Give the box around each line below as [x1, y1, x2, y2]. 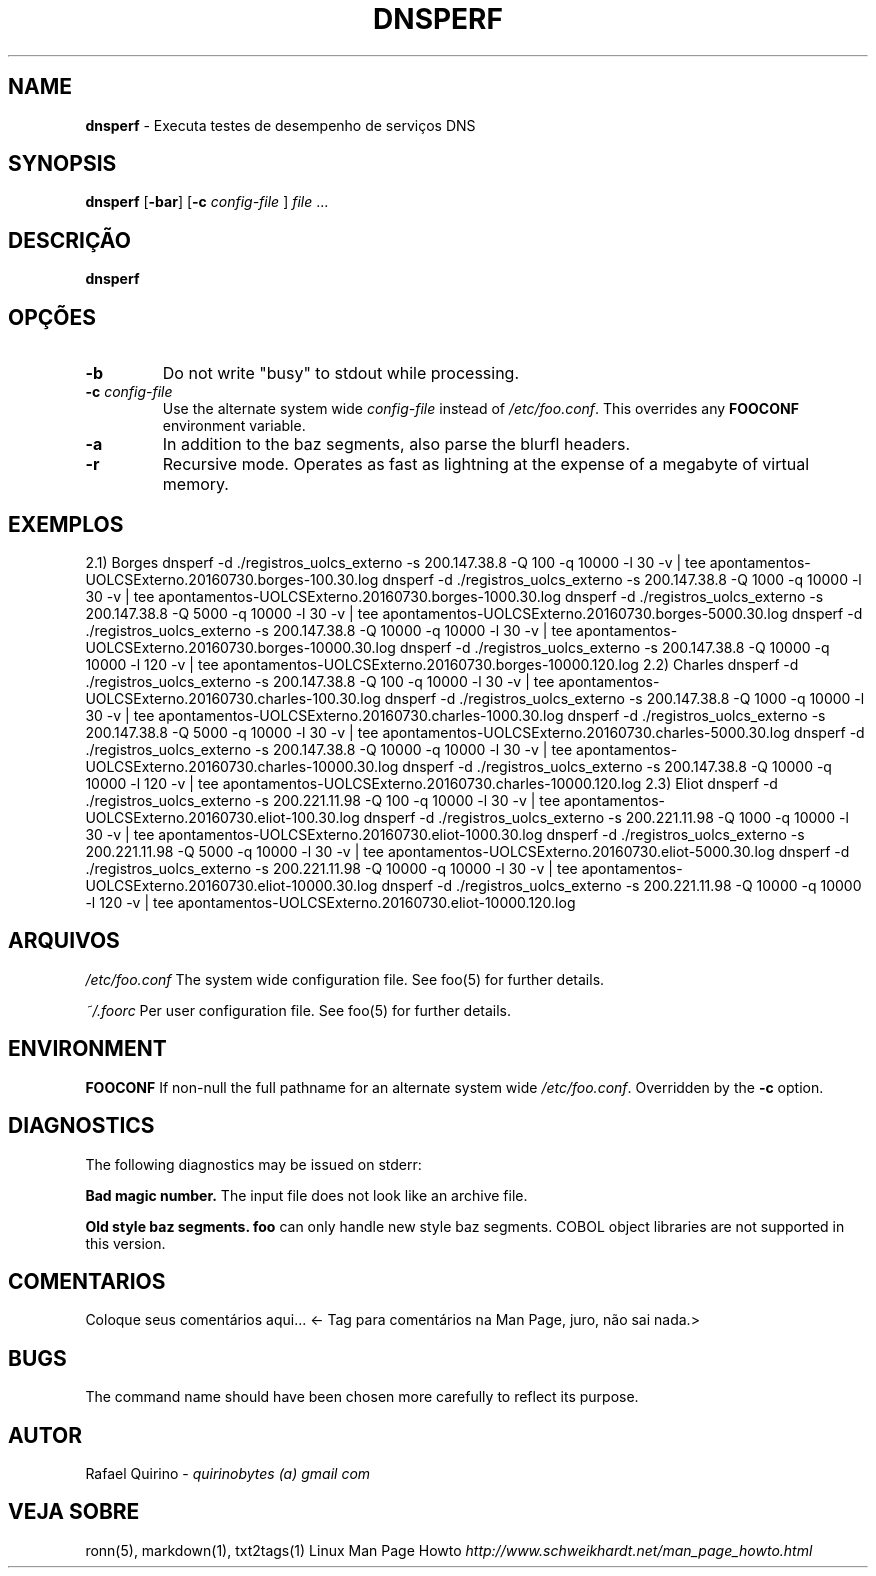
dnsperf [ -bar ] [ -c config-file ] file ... [85, 193, 329, 211]
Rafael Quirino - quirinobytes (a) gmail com [85, 1465, 371, 1483]
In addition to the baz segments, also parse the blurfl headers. [162, 434, 631, 455]
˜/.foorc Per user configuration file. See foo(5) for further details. [85, 1001, 512, 1019]
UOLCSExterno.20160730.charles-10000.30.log [85, 757, 399, 775]
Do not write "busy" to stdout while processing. [162, 363, 520, 384]
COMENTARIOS [8, 1268, 166, 1294]
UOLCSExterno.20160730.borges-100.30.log [85, 570, 379, 588]
